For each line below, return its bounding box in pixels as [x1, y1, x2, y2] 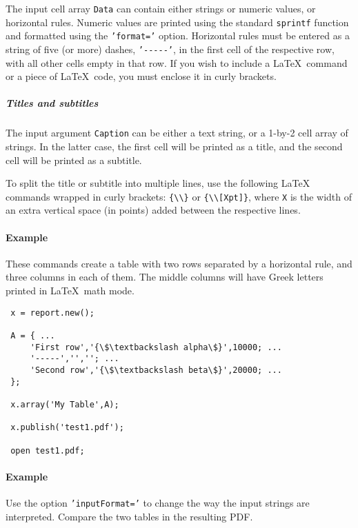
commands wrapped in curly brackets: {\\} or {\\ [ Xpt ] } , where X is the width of [6, 189, 352, 203]
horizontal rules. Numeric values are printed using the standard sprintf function [6, 14, 349, 29]
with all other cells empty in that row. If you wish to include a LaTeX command [6, 55, 348, 70]
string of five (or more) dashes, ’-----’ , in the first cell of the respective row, [6, 41, 335, 56]
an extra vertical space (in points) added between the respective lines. [6, 203, 301, 217]
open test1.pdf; [10, 445, 85, 456]
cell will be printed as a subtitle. [6, 152, 142, 167]
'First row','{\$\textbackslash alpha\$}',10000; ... [30, 342, 282, 352]
